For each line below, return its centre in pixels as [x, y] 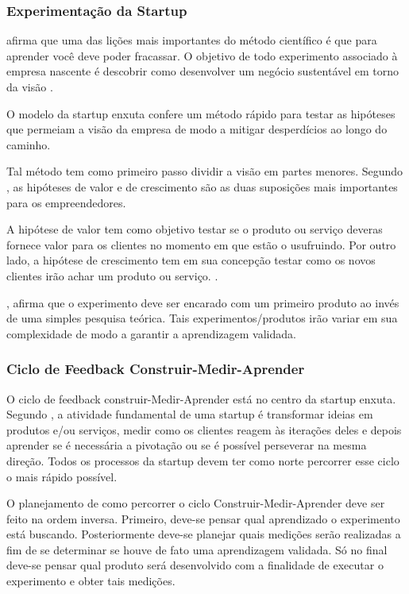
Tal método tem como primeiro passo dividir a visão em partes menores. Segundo [205, 171]
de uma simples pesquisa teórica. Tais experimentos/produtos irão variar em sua [202, 318]
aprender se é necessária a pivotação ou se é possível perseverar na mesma [187, 445]
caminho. [29, 144]
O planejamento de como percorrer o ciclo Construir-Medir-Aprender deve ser [196, 503]
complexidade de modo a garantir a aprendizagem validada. [151, 333]
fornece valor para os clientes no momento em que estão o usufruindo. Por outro [201, 244]
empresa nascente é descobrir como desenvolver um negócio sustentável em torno [203, 71]
